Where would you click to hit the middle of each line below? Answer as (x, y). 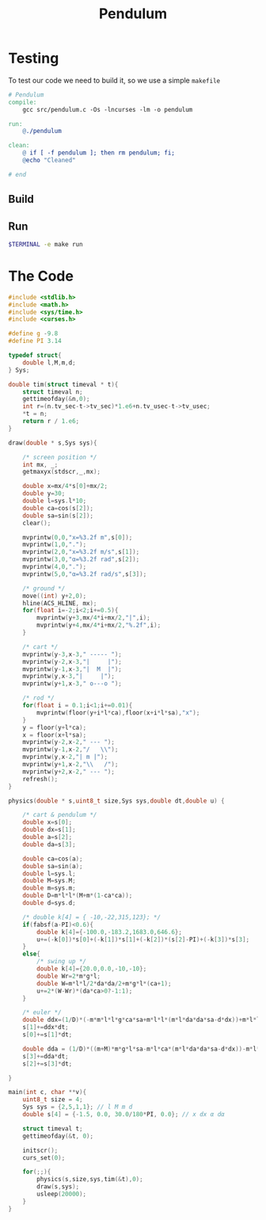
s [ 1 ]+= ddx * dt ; (46, 1027)
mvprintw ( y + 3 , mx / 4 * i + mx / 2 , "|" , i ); (93, 618)
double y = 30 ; (44, 494)
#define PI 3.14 (35, 341)
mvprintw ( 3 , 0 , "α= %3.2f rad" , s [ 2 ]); (81, 559)
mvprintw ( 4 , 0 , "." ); (55, 567)
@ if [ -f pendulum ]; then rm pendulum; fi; (99, 153)
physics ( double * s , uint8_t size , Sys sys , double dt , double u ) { (116, 801)
